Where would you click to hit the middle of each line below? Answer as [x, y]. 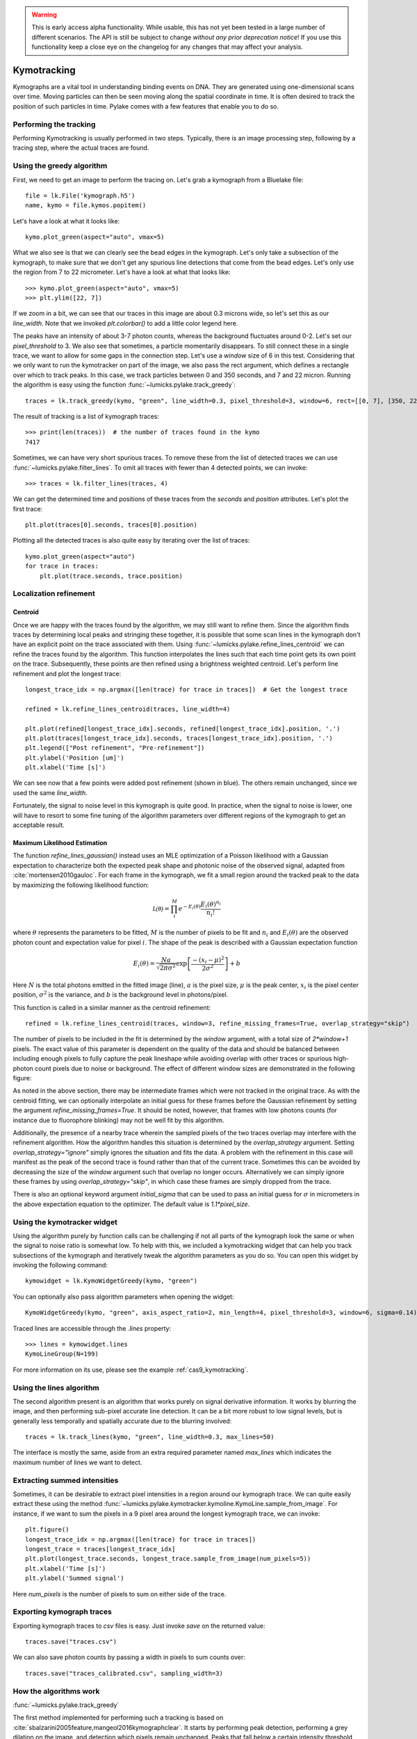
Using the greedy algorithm [60, 166]
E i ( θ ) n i [211, 905]
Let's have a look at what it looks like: [66, 221]
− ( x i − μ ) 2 [208, 960]
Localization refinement [54, 593]
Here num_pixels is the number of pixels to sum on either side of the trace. [120, 1594]
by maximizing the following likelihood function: [81, 885]
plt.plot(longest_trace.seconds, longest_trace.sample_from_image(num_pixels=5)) [168, 1559]
